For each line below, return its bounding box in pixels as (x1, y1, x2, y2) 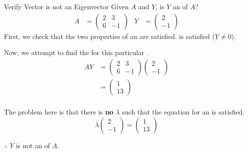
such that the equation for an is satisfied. (122, 106, 245, 116)
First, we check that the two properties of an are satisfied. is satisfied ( (4, 31, 215, 41)
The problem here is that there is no (4, 106, 114, 116)
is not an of (16, 140, 50, 150)
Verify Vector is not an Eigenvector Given (4, 1, 129, 11)
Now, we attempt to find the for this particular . (4, 47, 149, 57)
